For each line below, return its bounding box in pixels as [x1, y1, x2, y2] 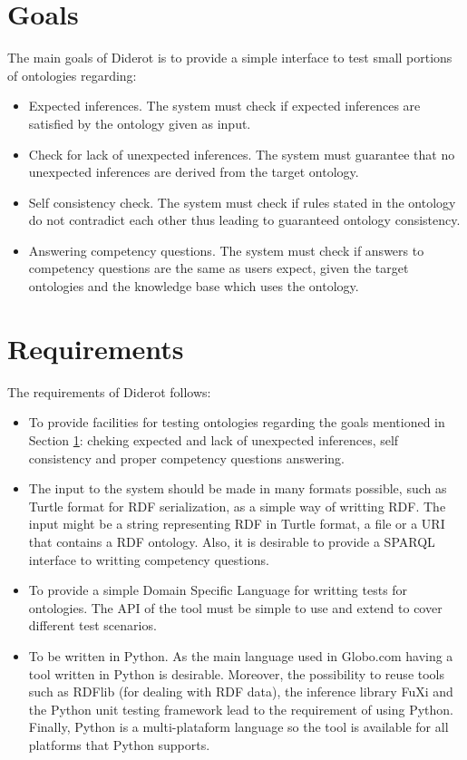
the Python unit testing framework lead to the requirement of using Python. [28, 699, 453, 718]
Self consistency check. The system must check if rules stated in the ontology [28, 192, 456, 211]
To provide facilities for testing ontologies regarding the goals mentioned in [28, 413, 445, 432]
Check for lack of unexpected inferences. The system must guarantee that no [28, 144, 455, 163]
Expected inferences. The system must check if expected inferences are [28, 96, 421, 115]
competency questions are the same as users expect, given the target [28, 258, 409, 278]
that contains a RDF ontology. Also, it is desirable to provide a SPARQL [28, 531, 435, 551]
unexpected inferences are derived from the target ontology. [28, 162, 359, 181]
